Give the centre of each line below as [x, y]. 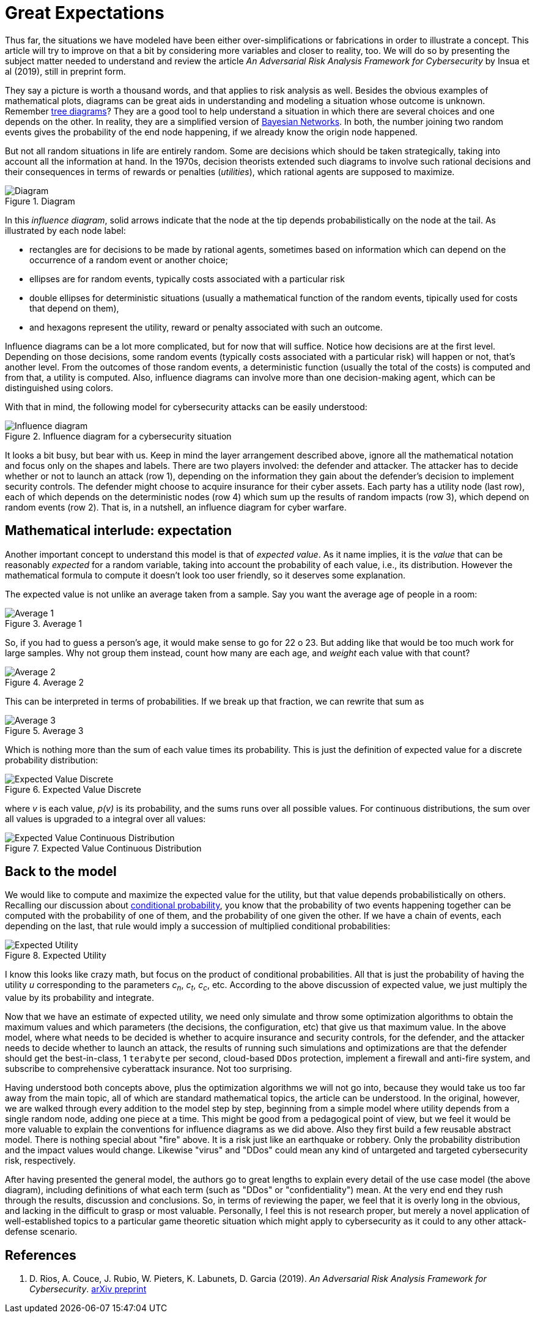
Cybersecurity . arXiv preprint [88, 1289]
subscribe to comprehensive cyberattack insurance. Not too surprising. [149, 1069]
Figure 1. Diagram [40, 201]
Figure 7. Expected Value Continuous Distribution [103, 848]
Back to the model [61, 872]
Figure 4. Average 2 [45, 682]
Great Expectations [85, 13]
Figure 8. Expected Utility [56, 956]
